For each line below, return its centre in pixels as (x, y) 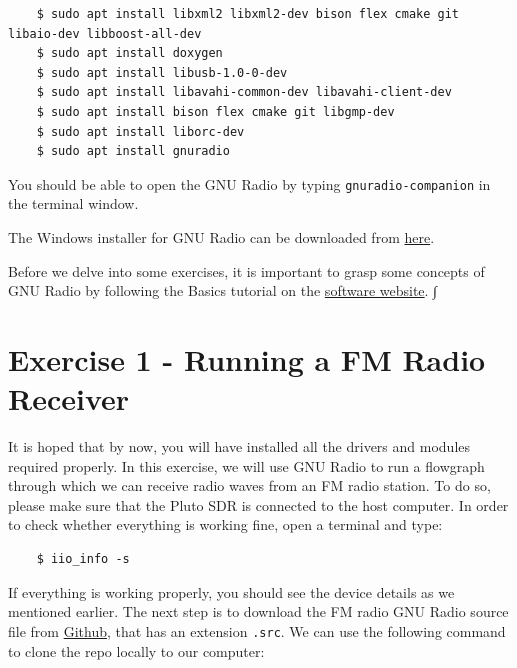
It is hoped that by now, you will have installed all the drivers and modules (239, 446)
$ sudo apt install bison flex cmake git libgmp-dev (215, 111)
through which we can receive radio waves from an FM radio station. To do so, (249, 485)
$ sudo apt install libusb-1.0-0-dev (162, 72)
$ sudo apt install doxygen (129, 53)
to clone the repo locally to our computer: (136, 650)
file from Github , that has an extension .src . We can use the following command (257, 630)
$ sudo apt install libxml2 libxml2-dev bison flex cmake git (248, 14)
